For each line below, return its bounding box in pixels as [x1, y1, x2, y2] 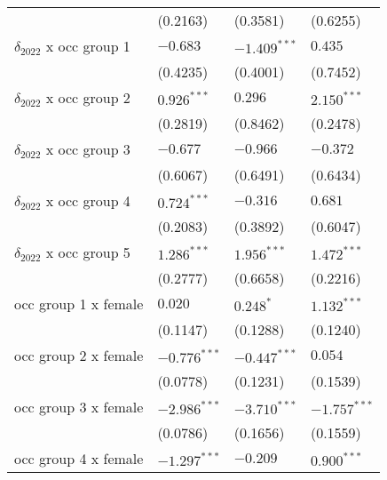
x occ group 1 [45, 36, 130, 56]
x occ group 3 [45, 139, 130, 159]
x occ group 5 [45, 242, 130, 262]
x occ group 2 [45, 87, 130, 108]
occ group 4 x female [14, 448, 144, 468]
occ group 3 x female [14, 396, 144, 417]
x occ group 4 [45, 190, 130, 211]
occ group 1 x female [14, 293, 144, 314]
